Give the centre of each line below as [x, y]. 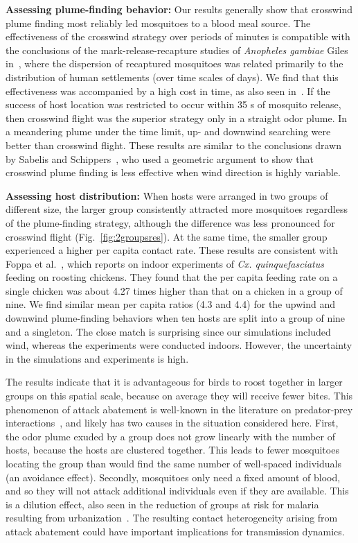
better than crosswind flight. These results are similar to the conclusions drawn [174, 145]
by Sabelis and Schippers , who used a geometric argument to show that [160, 158]
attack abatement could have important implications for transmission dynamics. [175, 531]
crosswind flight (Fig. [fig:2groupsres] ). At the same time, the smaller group [167, 236]
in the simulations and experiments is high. [97, 358]
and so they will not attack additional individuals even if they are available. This [177, 491]
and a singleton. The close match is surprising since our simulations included [168, 331]
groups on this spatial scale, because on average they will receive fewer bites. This [179, 396]
